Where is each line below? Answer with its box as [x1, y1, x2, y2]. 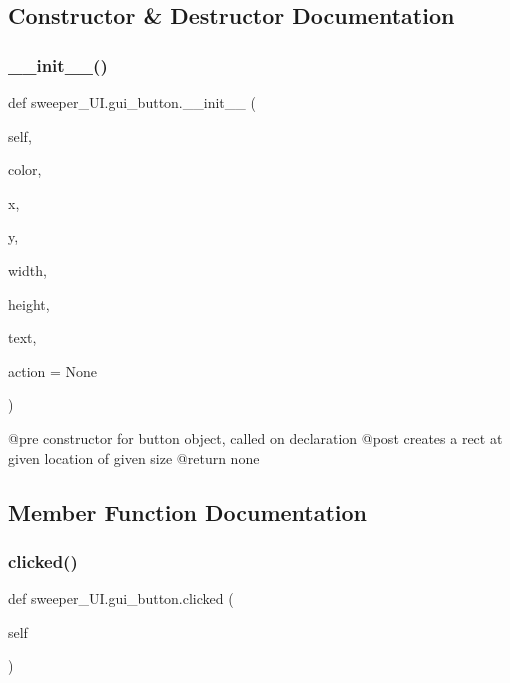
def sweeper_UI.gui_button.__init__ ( [8, 92, 256, 112]
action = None [8, 360, 98, 381]
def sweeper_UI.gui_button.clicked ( [8, 588, 234, 609]
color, [8, 159, 42, 180]
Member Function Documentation [8, 496, 368, 527]
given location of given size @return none [8, 447, 260, 468]
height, [8, 293, 50, 314]
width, [8, 259, 47, 280]
